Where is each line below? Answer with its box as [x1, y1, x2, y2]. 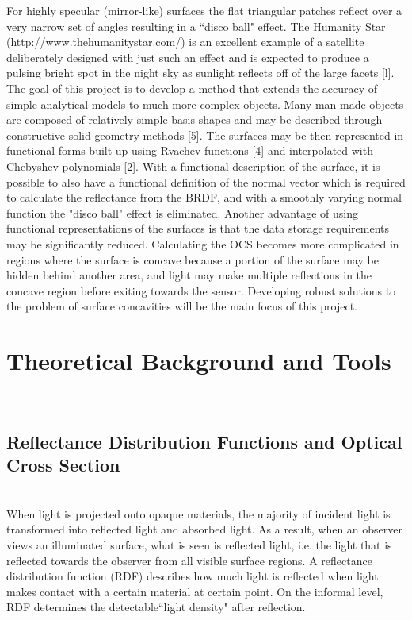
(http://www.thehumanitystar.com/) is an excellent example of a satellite [6, 33, 364, 50]
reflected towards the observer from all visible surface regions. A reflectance [6, 552, 372, 568]
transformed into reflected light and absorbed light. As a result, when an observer [6, 521, 403, 537]
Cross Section [6, 452, 120, 477]
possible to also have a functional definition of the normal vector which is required [6, 173, 406, 190]
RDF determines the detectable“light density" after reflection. [6, 599, 306, 615]
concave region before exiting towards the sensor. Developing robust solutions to [6, 282, 396, 298]
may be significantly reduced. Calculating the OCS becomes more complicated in [6, 235, 399, 252]
